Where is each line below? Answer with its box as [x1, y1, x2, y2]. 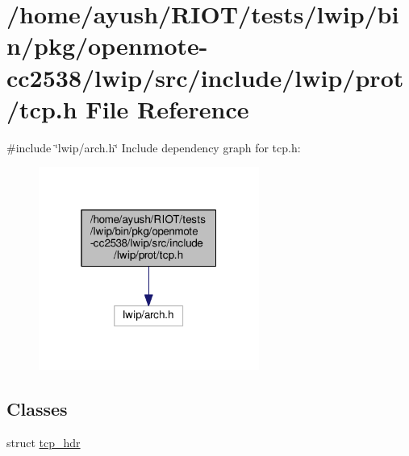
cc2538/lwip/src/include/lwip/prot [6, 60, 404, 93]
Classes [6, 396, 68, 421]
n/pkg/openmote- [6, 29, 208, 62]
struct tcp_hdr [6, 433, 81, 450]
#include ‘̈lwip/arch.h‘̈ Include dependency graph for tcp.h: [6, 139, 301, 155]
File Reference [86, 92, 249, 125]
